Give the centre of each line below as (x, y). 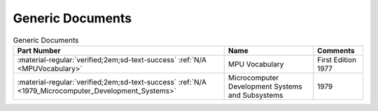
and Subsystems (255, 95)
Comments (336, 50)
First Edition (337, 59)
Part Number (39, 50)
